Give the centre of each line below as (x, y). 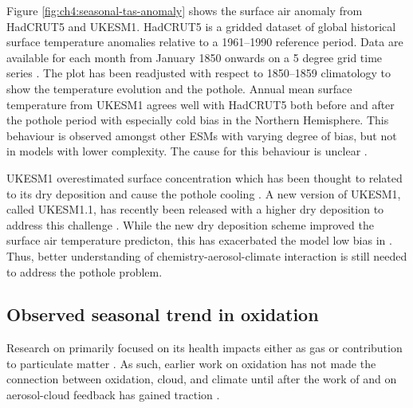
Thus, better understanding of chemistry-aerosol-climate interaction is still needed (207, 255)
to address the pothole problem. (85, 271)
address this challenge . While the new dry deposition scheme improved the (190, 224)
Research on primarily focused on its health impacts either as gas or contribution (205, 348)
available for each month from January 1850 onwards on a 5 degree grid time (195, 57)
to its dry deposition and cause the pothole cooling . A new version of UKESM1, (204, 193)
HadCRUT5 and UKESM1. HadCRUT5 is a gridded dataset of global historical (201, 26)
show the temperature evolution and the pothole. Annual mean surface (179, 88)
